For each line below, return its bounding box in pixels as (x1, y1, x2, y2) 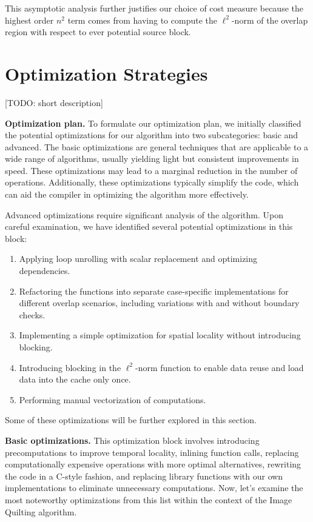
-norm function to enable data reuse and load (135, 361, 304, 373)
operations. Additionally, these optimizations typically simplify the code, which (5, 176, 299, 189)
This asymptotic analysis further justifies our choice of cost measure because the (5, 2, 303, 14)
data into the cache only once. (19, 373, 131, 386)
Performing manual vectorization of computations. (19, 393, 206, 406)
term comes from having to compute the (67, 13, 217, 26)
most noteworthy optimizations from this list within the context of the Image (5, 493, 292, 506)
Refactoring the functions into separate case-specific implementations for (19, 284, 289, 297)
